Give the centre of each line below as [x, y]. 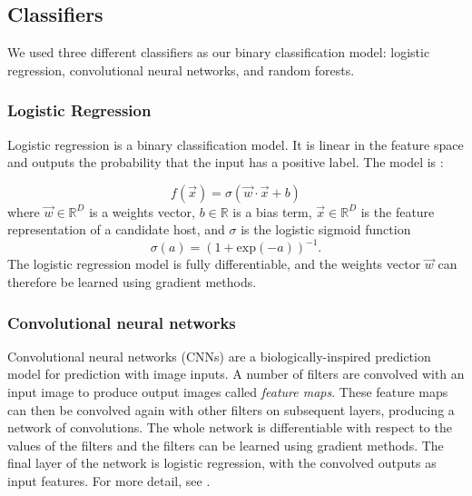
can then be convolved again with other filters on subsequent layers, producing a [231, 409]
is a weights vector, [142, 211]
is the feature [398, 211]
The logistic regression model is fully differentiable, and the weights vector [214, 264]
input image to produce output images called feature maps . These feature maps [228, 392]
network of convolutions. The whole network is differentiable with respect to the [230, 427]
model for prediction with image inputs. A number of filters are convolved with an [236, 374]
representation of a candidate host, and [116, 229]
